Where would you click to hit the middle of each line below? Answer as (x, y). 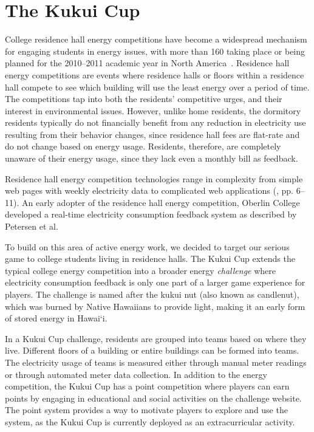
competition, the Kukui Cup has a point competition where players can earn (147, 386)
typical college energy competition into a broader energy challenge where (141, 270)
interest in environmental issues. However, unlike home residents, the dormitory (153, 110)
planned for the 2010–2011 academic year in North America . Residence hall (147, 63)
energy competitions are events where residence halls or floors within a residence (155, 74)
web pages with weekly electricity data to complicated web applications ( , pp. (149, 190)
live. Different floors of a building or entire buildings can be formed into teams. (152, 350)
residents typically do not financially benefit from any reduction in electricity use (155, 122)
